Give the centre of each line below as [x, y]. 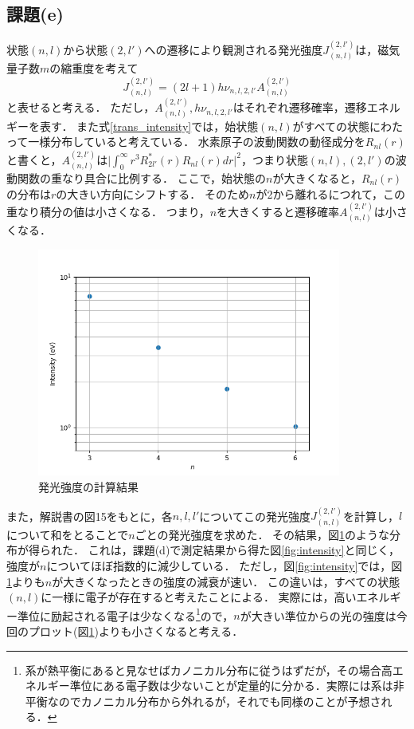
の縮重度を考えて [94, 68]
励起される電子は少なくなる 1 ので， [142, 614]
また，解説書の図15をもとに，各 [90, 516]
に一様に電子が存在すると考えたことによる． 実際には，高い [199, 597]
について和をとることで [68, 534]
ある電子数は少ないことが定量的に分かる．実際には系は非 [254, 686]
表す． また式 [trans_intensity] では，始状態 [149, 126]
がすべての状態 [331, 126]
